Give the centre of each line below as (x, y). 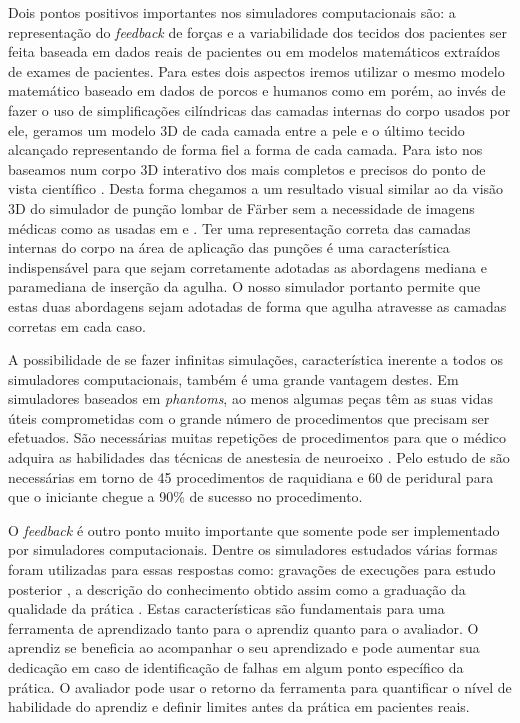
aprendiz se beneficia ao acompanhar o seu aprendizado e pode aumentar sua (244, 647)
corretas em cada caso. (77, 325)
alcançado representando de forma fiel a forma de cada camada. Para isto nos (245, 149)
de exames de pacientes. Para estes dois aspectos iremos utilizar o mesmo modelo (256, 70)
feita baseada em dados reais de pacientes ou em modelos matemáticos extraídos (254, 51)
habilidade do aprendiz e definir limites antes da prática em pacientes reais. (239, 706)
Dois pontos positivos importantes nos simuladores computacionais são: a (232, 12)
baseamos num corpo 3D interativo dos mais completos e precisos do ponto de (247, 168)
